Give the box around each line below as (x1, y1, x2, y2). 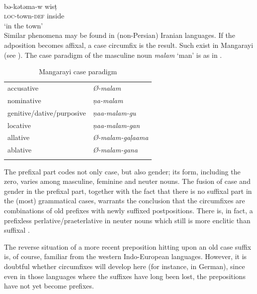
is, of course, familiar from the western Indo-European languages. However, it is (4, 251, 247, 262)
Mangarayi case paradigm (39, 66, 117, 77)
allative (7, 132, 30, 143)
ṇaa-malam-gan (92, 120, 140, 130)
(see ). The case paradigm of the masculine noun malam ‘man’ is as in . (4, 49, 222, 60)
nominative (7, 95, 41, 105)
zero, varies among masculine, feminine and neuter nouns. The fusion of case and (4, 176, 251, 186)
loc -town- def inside (4, 10, 65, 21)
